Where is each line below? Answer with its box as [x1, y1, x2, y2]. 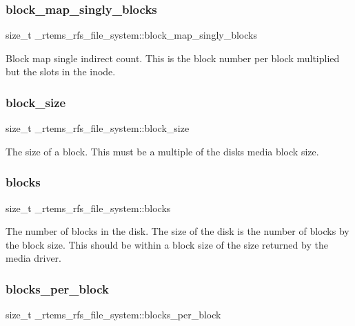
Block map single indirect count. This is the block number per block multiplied [6, 50, 340, 65]
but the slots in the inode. [6, 64, 116, 79]
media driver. [6, 251, 61, 265]
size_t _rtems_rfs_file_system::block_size [6, 121, 190, 135]
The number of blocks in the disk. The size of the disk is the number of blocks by [6, 224, 349, 238]
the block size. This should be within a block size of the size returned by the [6, 237, 328, 251]
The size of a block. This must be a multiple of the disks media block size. [6, 144, 319, 158]
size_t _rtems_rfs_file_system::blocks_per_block [6, 307, 221, 322]
